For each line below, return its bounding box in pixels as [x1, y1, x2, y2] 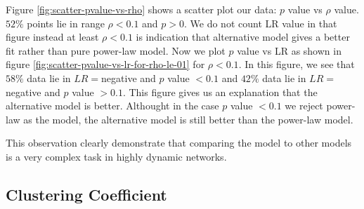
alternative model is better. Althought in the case [6, 98, 219, 113]
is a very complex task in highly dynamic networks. [6, 149, 227, 163]
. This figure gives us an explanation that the [122, 84, 318, 99]
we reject [285, 98, 323, 113]
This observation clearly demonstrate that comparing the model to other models [6, 135, 352, 150]
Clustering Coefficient [6, 183, 167, 205]
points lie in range [27, 15, 105, 30]
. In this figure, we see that [238, 57, 355, 72]
